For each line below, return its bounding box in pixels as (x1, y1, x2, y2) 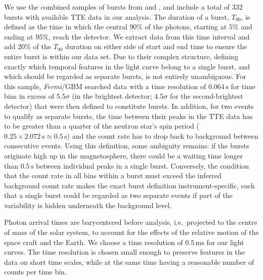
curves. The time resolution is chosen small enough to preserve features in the (4, 247, 245, 257)
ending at (4, 31, 33, 42)
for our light (206, 236, 244, 247)
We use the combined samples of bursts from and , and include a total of (4, 2, 230, 12)
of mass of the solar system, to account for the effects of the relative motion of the (4, 227, 259, 237)
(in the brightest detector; (72, 91, 152, 101)
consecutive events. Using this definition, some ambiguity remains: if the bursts (4, 140, 249, 151)
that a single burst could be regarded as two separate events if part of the (4, 190, 233, 201)
